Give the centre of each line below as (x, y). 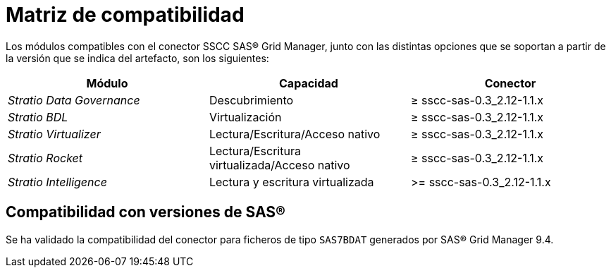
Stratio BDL (38, 117)
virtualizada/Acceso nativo (279, 165)
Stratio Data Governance (74, 100)
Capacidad (309, 83)
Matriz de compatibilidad (125, 15)
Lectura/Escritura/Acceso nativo (295, 134)
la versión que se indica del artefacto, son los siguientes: (137, 58)
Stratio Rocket (45, 158)
